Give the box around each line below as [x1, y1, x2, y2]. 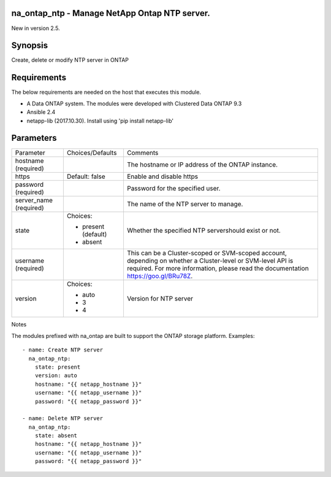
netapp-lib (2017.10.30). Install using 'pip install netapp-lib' [26, 117, 174, 124]
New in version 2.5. [11, 24, 61, 32]
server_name [15, 196, 53, 205]
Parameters [11, 133, 57, 143]
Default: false [66, 172, 105, 181]
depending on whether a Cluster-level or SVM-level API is [126, 257, 294, 265]
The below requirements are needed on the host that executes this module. [11, 89, 202, 96]
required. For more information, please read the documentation [126, 264, 309, 272]
